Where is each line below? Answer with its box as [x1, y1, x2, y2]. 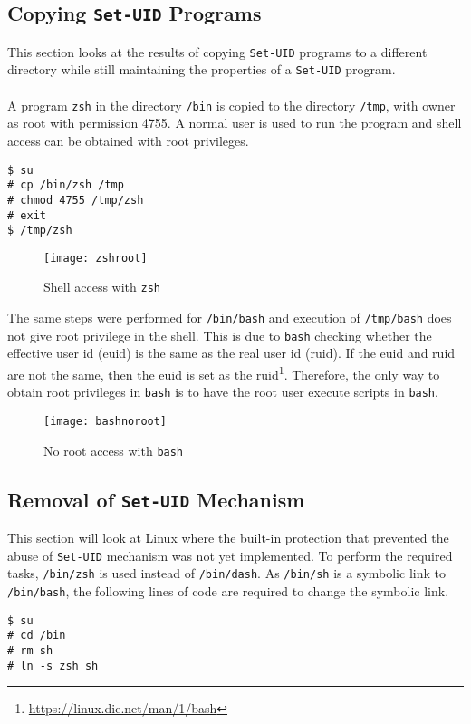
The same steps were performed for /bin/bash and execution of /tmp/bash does [7, 308, 452, 327]
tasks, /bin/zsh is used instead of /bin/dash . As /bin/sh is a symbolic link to [7, 564, 446, 583]
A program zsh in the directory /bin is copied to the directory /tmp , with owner [7, 95, 456, 114]
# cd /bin [7, 629, 66, 642]
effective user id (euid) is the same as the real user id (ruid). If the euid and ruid [7, 343, 456, 362]
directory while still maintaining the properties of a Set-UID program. [7, 60, 396, 79]
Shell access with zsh [43, 277, 160, 296]
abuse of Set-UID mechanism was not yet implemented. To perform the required [7, 545, 453, 565]
